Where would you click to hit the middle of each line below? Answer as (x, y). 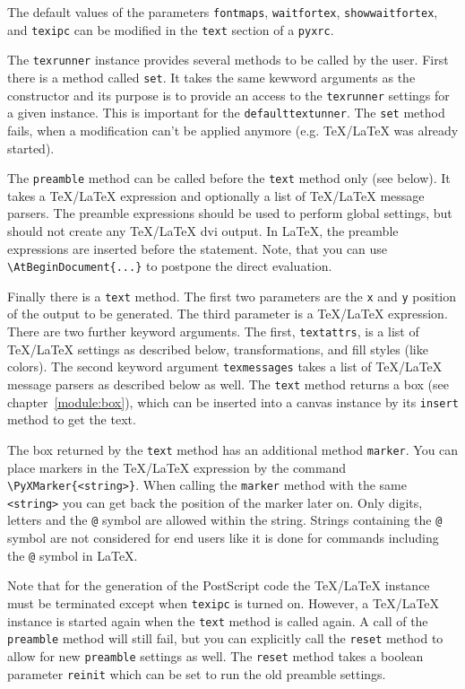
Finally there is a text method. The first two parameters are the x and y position (232, 296)
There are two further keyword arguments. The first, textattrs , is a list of (213, 331)
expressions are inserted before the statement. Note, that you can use (198, 248)
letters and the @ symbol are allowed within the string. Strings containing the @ (225, 520)
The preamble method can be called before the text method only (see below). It (229, 178)
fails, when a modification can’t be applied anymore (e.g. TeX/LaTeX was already (233, 130)
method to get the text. (72, 419)
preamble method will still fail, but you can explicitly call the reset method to (225, 638)
